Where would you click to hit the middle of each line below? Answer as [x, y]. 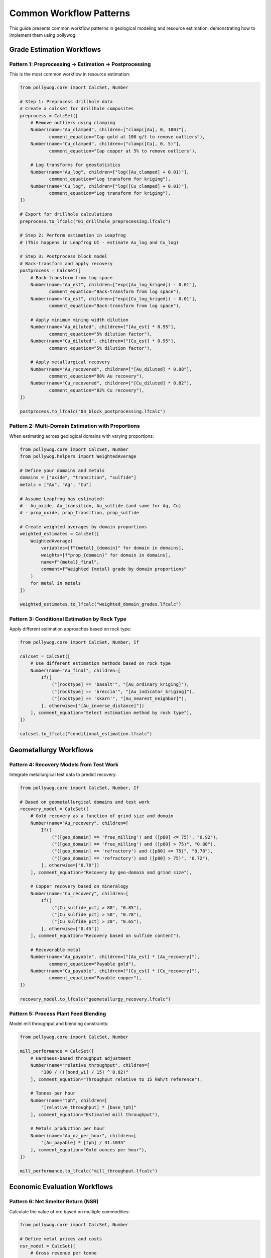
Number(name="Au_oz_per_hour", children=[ [83, 1135]
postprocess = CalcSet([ [50, 271]
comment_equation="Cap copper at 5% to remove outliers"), [123, 151]
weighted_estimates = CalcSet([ [60, 534]
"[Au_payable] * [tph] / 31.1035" [83, 1143]
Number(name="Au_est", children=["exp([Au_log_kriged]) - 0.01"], [114, 285]
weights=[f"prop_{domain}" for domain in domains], [106, 555]
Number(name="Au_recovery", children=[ [80, 823]
